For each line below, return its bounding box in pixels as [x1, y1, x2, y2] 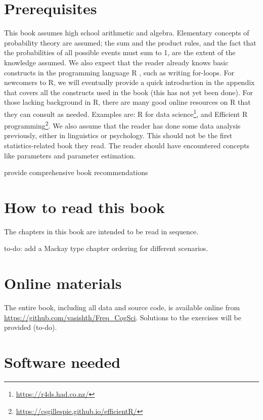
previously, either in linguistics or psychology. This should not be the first [4, 130, 233, 141]
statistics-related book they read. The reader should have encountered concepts [4, 140, 250, 150]
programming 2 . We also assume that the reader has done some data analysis [4, 119, 241, 131]
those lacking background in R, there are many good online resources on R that [4, 97, 251, 107]
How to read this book [4, 196, 165, 217]
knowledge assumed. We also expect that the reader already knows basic [4, 57, 229, 67]
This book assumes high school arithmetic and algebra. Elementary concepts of [4, 27, 249, 38]
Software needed [4, 352, 121, 372]
